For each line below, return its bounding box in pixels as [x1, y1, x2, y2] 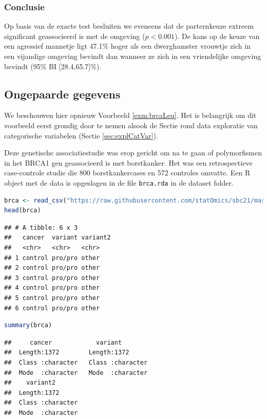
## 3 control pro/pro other [4, 274, 100, 282]
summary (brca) [4, 322, 52, 329]
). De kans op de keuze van [175, 30, 260, 41]
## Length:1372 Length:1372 [4, 349, 129, 356]
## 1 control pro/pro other [4, 254, 100, 262]
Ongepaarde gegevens [4, 86, 121, 102]
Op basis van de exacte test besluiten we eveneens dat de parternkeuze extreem [4, 21, 254, 31]
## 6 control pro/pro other [4, 304, 100, 312]
